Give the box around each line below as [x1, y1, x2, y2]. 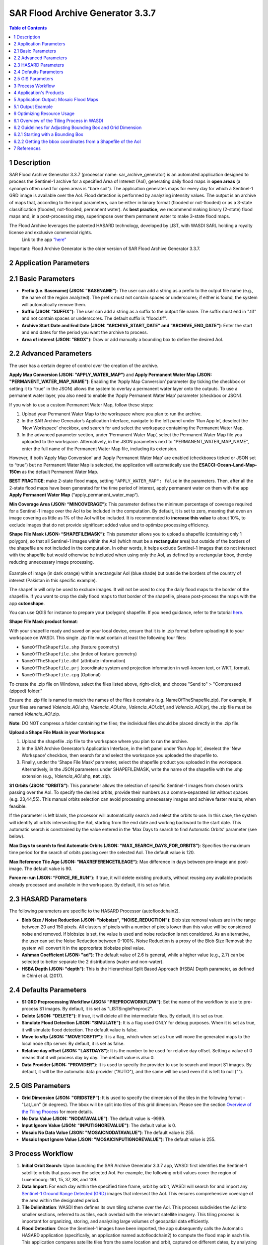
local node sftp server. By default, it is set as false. [21, 1041, 125, 1047]
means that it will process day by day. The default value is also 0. [21, 1055, 155, 1061]
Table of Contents [9, 25, 47, 31]
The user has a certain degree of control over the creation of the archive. [9, 363, 159, 369]
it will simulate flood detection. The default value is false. [21, 1026, 138, 1033]
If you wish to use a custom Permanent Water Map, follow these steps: [9, 401, 154, 408]
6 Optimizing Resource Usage [13, 111, 75, 117]
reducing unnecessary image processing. [9, 559, 94, 565]
